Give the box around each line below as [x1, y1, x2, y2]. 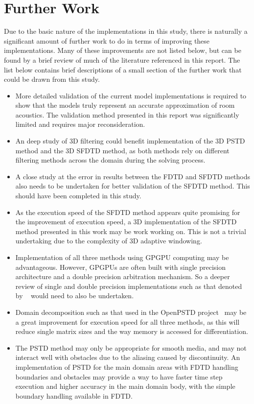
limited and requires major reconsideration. [15, 119, 145, 129]
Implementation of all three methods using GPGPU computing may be [15, 252, 229, 262]
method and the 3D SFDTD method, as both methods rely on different [15, 145, 230, 155]
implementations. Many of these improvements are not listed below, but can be [4, 45, 241, 55]
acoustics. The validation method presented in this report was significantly [15, 109, 239, 119]
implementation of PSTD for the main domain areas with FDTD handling [15, 361, 238, 372]
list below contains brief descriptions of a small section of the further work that [4, 64, 242, 74]
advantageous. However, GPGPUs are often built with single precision [15, 261, 226, 272]
